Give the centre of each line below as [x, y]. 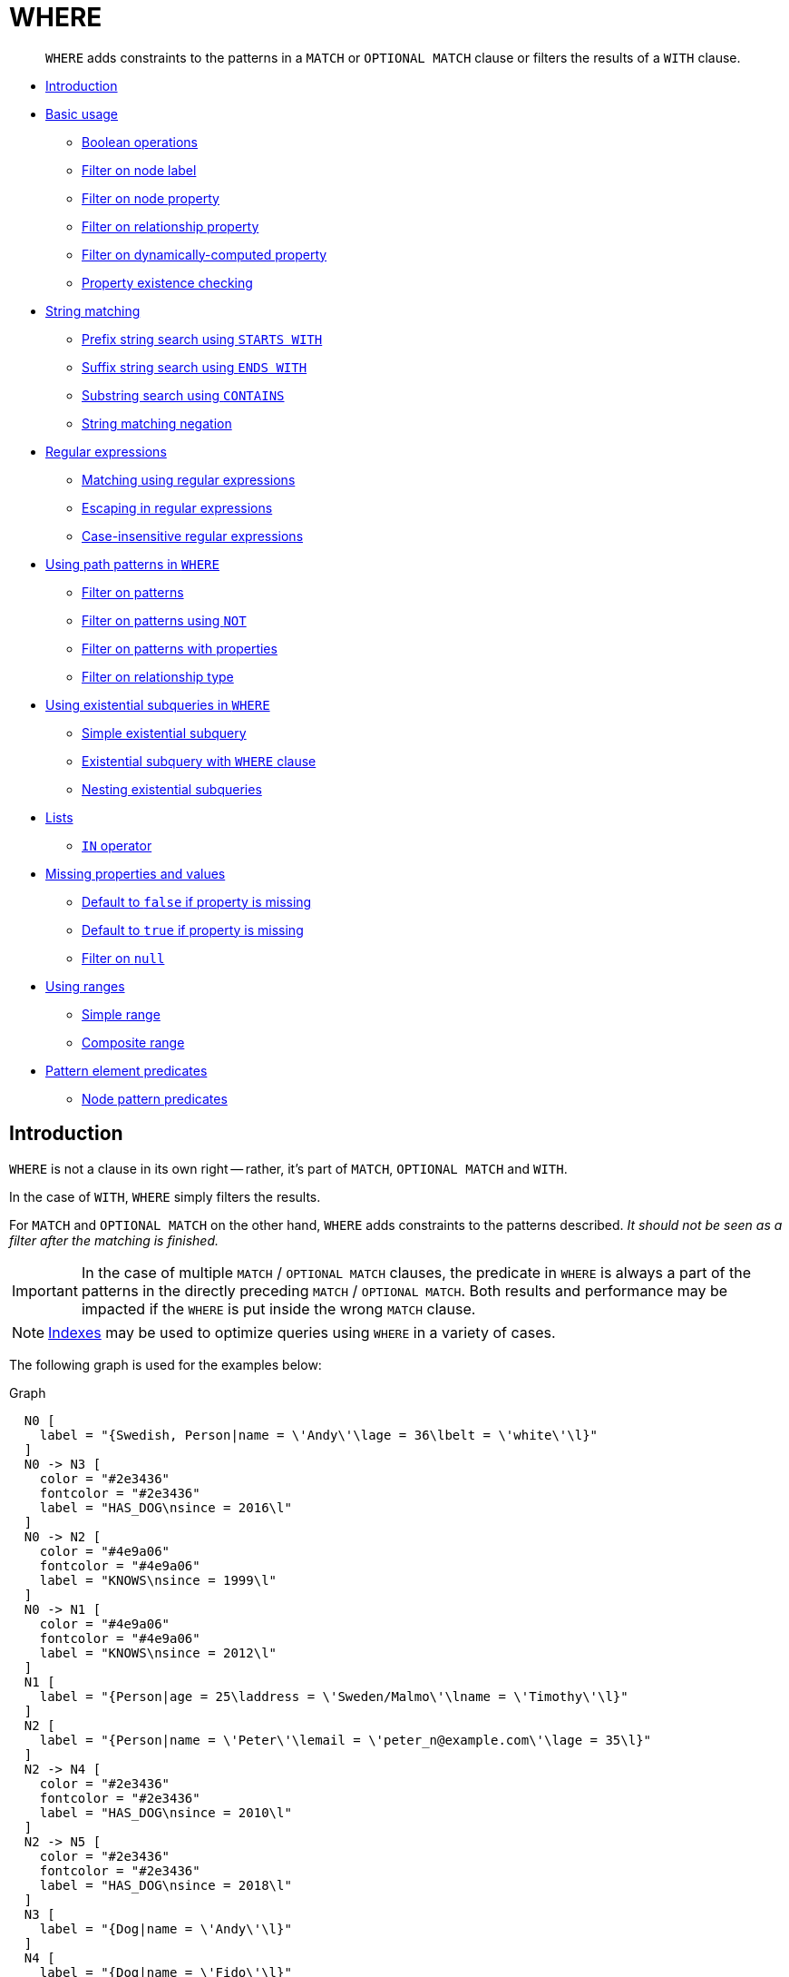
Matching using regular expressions [189, 479]
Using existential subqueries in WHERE [158, 704]
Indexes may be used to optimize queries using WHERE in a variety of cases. [302, 1332]
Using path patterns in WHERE [132, 564]
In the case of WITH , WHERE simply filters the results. [165, 1196]
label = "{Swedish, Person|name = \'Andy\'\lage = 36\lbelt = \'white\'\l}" [319, 1435]
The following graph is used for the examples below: [166, 1364]
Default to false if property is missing [197, 901]
